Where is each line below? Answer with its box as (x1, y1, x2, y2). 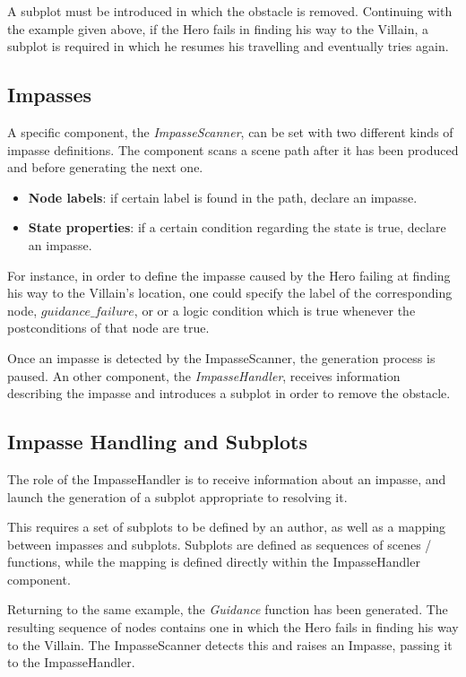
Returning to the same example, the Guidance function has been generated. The (7, 600, 448, 619)
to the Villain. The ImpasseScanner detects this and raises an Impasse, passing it (7, 635, 453, 654)
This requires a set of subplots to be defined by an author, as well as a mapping (7, 517, 446, 536)
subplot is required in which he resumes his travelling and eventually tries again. (7, 37, 449, 56)
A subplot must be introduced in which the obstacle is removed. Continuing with (7, 2, 453, 20)
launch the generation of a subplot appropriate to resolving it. (7, 487, 348, 506)
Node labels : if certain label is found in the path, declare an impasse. (28, 187, 418, 206)
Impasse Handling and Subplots (7, 428, 308, 456)
